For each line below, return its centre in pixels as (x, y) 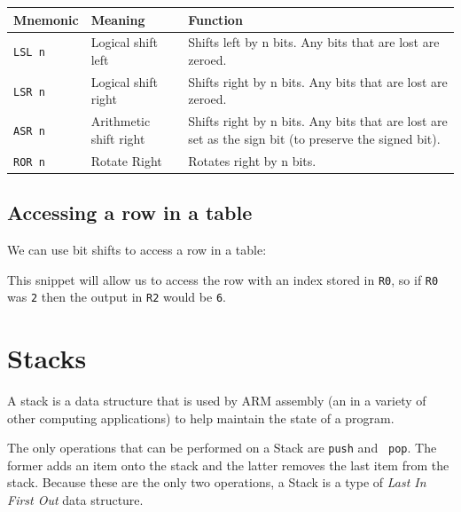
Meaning (118, 19)
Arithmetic (121, 121)
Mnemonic (46, 19)
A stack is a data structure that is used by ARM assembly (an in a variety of (217, 401)
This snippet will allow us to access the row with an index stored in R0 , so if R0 (223, 279)
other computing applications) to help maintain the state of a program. (201, 417)
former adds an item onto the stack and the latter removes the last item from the (228, 465)
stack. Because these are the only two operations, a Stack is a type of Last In (217, 482)
